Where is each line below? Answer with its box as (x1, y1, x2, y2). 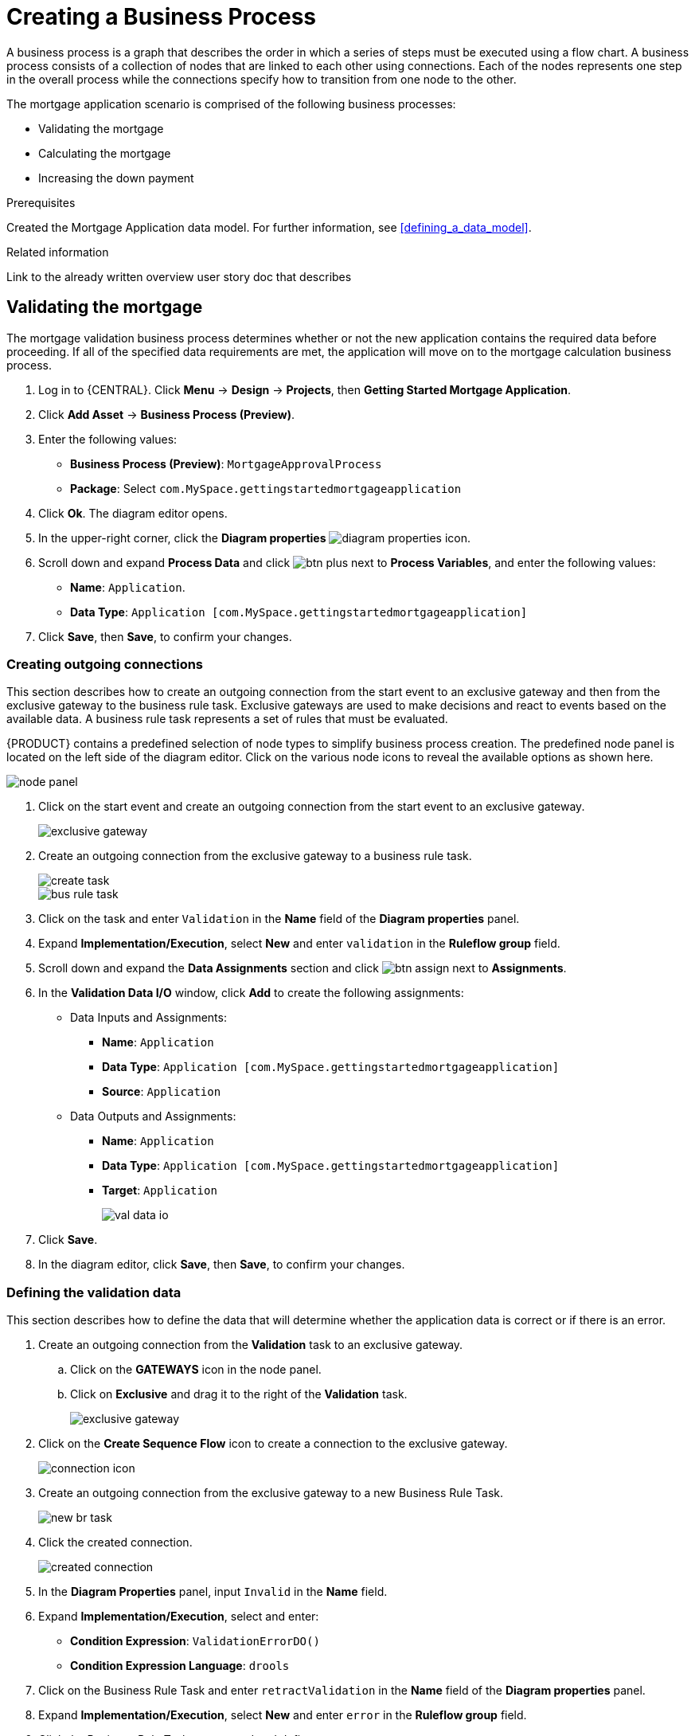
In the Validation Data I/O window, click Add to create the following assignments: (38, 986, 464, 1000)
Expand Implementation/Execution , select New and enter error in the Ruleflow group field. (38, 1708, 527, 1722)
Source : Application (102, 1085, 221, 1099)
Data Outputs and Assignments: (70, 1109, 236, 1124)
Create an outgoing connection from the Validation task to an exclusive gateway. (38, 1338, 463, 1352)
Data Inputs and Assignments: (70, 1011, 227, 1025)
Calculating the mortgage (38, 146, 171, 160)
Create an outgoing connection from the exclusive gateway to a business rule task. (38, 849, 472, 863)
